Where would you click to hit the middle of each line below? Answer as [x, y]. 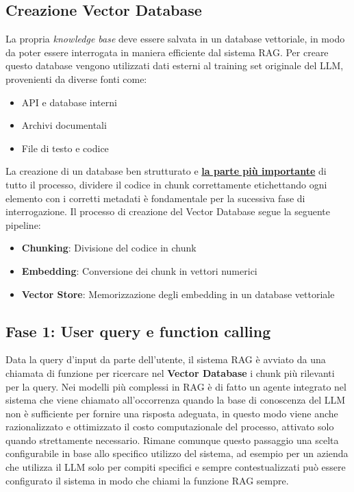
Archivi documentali [64, 125]
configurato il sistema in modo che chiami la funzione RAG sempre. [147, 480]
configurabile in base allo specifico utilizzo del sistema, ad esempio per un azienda [177, 453]
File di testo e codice [65, 148]
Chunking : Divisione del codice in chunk [109, 248]
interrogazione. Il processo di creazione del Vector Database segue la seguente [168, 211]
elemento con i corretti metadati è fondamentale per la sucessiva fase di [155, 198]
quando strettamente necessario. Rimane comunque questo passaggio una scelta [172, 440]
